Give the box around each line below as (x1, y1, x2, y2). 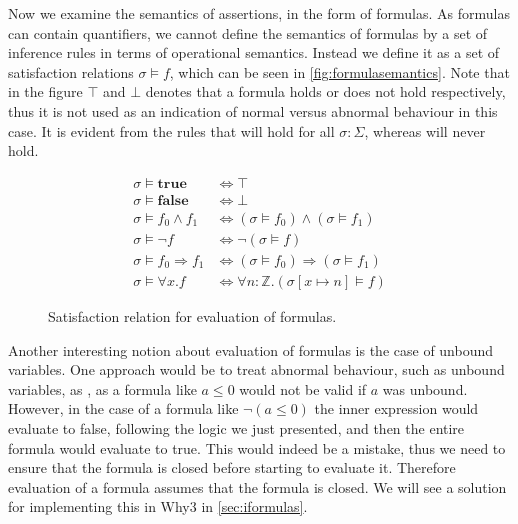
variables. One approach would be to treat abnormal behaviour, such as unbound (8, 359, 505, 380)
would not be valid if (239, 378, 367, 399)
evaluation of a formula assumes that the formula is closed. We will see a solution (8, 476, 507, 497)
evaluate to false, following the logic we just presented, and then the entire (8, 417, 465, 438)
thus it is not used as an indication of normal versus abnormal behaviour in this (8, 100, 498, 121)
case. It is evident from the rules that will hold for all (8, 120, 335, 141)
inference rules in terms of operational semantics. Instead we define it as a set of (8, 42, 500, 63)
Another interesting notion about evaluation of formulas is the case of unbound (8, 339, 494, 360)
